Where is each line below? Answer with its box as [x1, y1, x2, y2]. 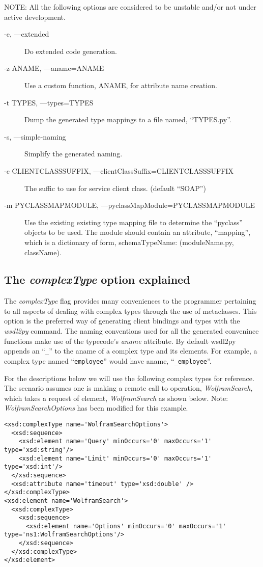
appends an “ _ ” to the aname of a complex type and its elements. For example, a [4, 345, 257, 356]
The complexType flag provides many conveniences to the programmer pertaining [4, 295, 256, 306]
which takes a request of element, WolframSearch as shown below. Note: [4, 392, 228, 403]
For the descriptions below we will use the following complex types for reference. [4, 372, 254, 383]
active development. [4, 11, 66, 22]
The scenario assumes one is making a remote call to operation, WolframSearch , [4, 383, 253, 393]
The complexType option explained [4, 272, 190, 287]
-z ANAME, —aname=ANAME [4, 63, 104, 73]
